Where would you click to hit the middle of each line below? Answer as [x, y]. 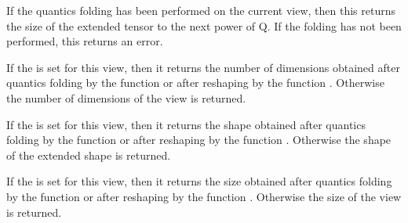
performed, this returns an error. [85, 41]
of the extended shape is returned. [89, 155]
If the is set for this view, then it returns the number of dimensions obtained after [203, 67]
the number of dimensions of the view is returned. [126, 97]
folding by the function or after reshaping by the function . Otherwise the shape [199, 140]
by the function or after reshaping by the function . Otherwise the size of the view [204, 196]
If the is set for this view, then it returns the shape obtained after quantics [186, 124]
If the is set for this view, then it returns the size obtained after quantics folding [199, 181]
